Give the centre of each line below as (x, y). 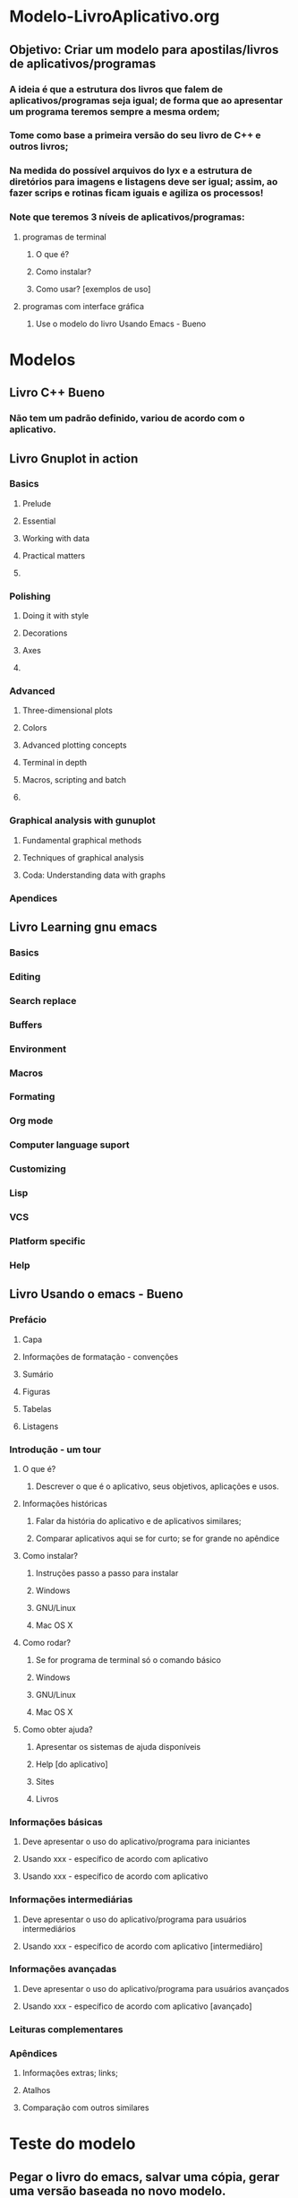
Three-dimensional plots (68, 711)
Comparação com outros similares (85, 2107)
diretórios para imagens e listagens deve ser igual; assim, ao (144, 182)
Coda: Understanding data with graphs (94, 875)
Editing (25, 976)
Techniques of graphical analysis (83, 857)
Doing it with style (55, 616)
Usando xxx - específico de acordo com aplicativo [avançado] (137, 2006)
